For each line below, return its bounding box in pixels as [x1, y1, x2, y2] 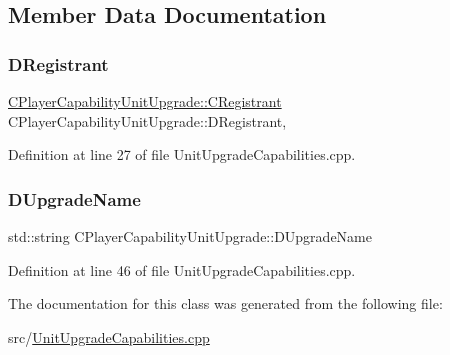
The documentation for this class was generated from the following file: [8, 293, 443, 314]
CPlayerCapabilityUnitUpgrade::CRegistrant [8, 91, 282, 111]
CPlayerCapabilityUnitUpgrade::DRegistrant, [8, 110, 287, 131]
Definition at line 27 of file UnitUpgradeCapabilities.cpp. [8, 144, 356, 165]
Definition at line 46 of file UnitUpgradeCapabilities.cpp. [8, 259, 356, 280]
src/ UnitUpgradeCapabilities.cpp [8, 326, 210, 347]
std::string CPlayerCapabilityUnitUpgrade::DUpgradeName [8, 226, 372, 246]
